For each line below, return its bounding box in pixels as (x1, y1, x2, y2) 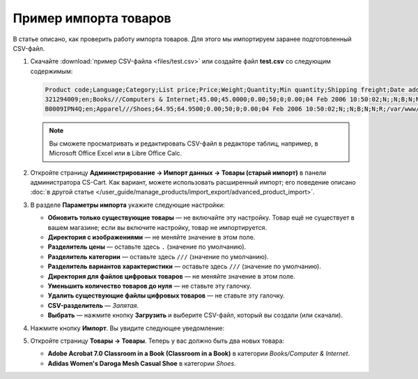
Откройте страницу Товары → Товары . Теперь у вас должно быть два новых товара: (30, 337, 285, 345)
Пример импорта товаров (13, 10, 171, 26)
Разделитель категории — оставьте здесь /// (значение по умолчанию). (47, 252, 269, 261)
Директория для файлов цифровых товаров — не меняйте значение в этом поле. (47, 272, 295, 280)
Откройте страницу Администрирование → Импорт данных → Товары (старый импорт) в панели (30, 168, 327, 177)
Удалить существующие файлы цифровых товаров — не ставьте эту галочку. (47, 291, 286, 300)
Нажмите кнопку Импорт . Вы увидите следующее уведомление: (30, 324, 225, 332)
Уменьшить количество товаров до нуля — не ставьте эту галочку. (47, 281, 252, 290)
